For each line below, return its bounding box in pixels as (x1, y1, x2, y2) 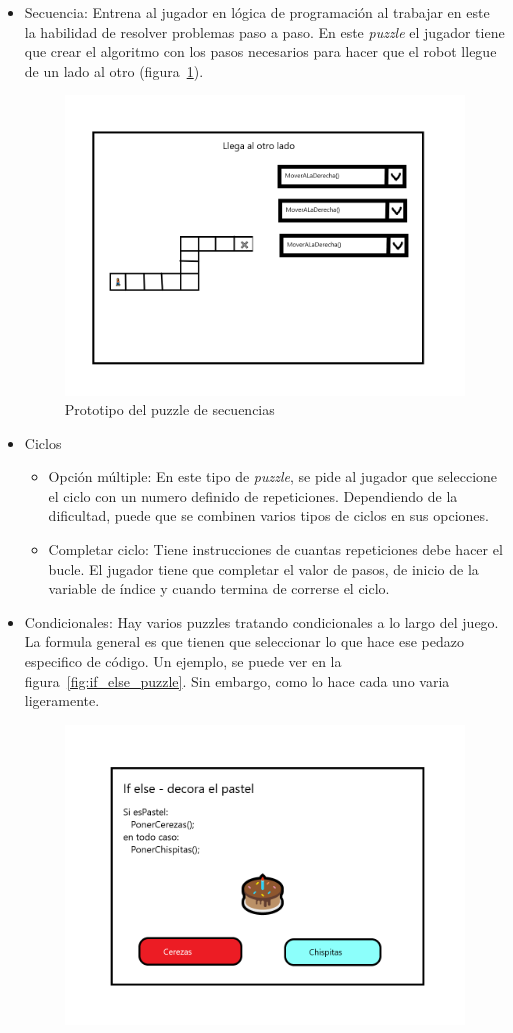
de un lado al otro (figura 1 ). (24, 60, 204, 81)
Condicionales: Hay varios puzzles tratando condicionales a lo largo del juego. (24, 611, 499, 632)
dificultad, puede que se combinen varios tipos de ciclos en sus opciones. (48, 505, 489, 526)
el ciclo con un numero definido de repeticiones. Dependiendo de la (48, 485, 458, 506)
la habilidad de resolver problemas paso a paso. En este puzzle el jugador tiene (24, 21, 505, 42)
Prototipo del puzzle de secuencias (64, 399, 275, 420)
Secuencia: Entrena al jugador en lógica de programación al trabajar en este (24, 2, 490, 22)
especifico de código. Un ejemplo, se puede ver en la (24, 651, 342, 672)
